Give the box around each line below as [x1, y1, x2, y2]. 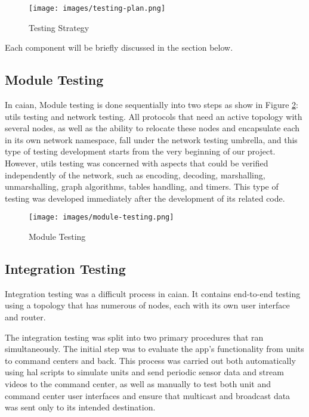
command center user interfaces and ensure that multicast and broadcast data [5, 389, 291, 401]
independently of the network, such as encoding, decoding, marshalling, [5, 168, 265, 181]
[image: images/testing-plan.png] [29, 4, 166, 13]
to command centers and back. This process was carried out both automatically [5, 354, 296, 366]
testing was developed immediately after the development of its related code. [5, 191, 285, 204]
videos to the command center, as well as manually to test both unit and [5, 378, 271, 390]
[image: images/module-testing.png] [29, 213, 174, 222]
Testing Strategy [29, 21, 89, 33]
